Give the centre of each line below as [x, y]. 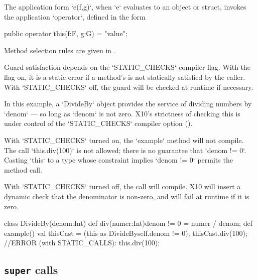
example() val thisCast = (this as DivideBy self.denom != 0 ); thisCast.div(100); [126, 233]
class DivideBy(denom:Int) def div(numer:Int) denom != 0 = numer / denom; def [128, 223]
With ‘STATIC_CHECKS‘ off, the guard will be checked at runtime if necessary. [129, 87]
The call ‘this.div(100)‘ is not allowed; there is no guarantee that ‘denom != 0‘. [125, 150]
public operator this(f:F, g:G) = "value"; [66, 33]
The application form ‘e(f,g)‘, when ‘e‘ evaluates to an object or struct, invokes [125, 7]
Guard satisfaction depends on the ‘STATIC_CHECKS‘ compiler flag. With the [127, 67]
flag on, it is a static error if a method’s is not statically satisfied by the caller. [125, 77]
